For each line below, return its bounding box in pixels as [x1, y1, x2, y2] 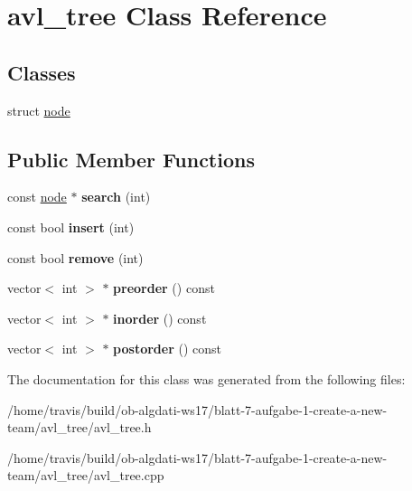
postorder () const [113, 339, 221, 358]
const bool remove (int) [7, 248, 144, 267]
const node [7, 187, 67, 206]
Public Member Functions [7, 145, 255, 173]
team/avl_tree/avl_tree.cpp [7, 466, 164, 485]
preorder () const [113, 279, 215, 297]
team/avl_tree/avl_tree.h [7, 418, 152, 437]
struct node [7, 100, 70, 119]
